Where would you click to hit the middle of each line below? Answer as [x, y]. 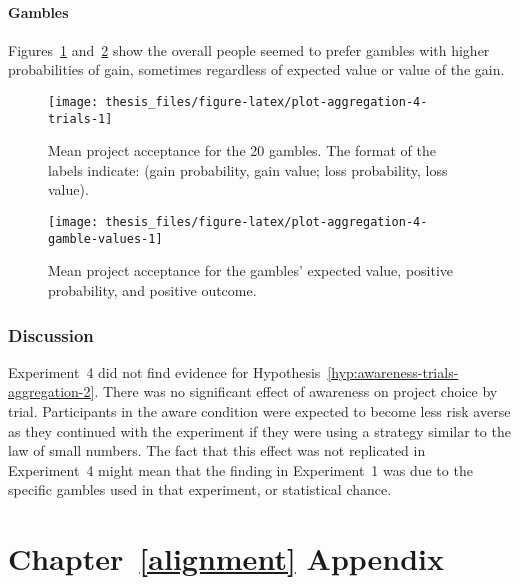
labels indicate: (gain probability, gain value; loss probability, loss [248, 169]
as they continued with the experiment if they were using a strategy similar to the [259, 430]
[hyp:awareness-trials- [393, 371]
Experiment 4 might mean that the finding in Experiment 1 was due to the [240, 469]
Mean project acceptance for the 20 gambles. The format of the [242, 150]
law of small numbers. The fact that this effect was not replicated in [217, 450]
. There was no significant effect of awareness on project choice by [296, 391]
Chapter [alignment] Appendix [226, 558]
